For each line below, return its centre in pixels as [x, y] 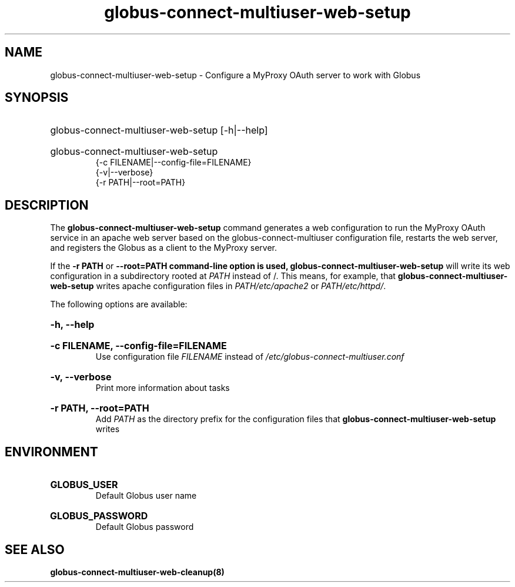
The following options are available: [119, 304]
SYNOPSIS [37, 98]
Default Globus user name [146, 496]
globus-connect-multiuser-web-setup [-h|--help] [159, 130]
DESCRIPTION [47, 205]
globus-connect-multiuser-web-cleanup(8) [137, 572]
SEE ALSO [35, 549]
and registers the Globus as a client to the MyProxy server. [164, 248]
